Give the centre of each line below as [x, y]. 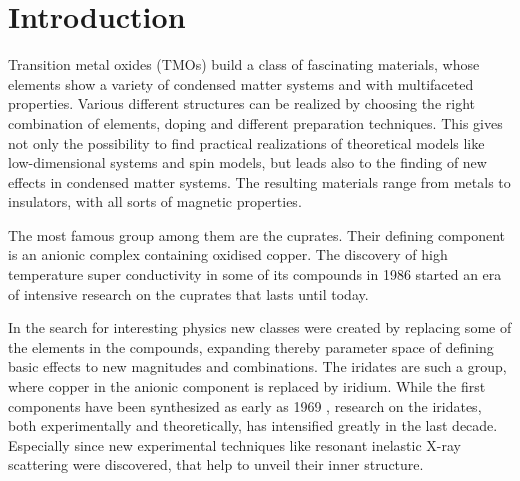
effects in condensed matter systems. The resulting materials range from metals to [259, 181]
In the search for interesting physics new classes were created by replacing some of [260, 327]
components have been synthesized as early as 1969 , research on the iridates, [245, 405]
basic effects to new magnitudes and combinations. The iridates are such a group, [257, 366]
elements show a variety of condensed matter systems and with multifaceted [241, 83]
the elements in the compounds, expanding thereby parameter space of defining [251, 346]
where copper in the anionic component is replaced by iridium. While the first [247, 386]
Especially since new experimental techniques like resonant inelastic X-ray [234, 444]
